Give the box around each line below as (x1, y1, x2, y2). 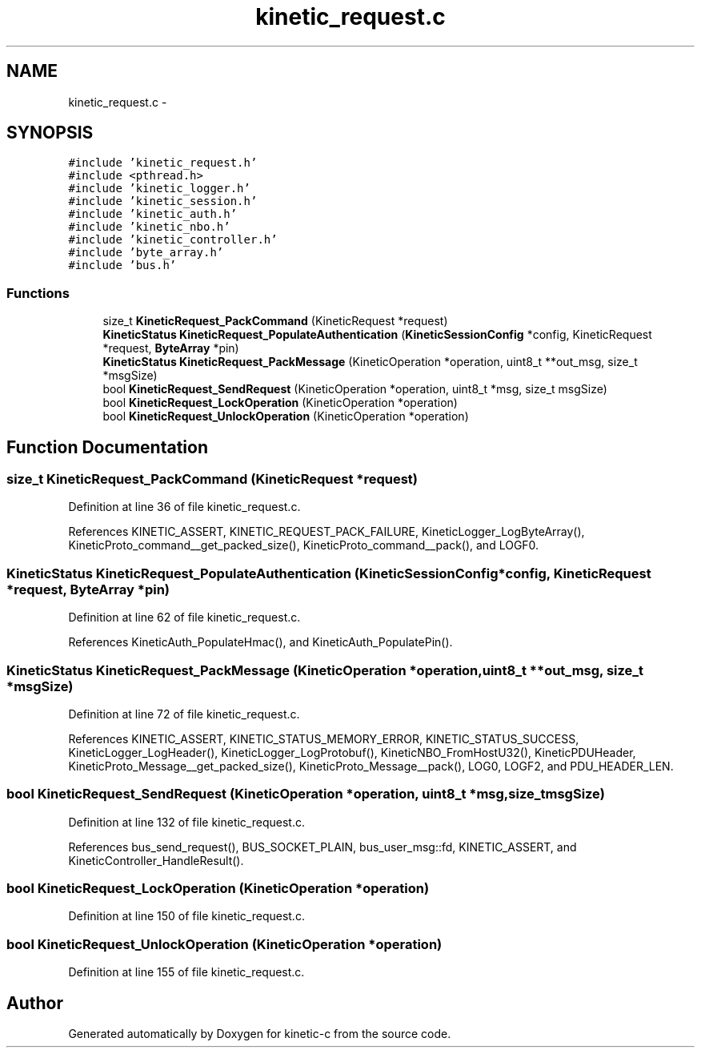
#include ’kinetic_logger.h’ (68, 182, 250, 195)
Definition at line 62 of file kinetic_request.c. (68, 610, 301, 625)
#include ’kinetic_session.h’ (68, 195, 258, 208)
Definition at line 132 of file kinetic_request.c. (68, 815, 305, 829)
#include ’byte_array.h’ (68, 246, 224, 259)
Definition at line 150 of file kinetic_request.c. (68, 909, 305, 923)
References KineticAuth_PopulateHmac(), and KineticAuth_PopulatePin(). (68, 635, 453, 650)
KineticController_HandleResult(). (68, 853, 244, 867)
